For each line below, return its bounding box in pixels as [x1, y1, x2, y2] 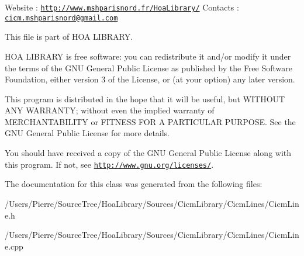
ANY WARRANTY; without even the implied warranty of [5, 104, 215, 116]
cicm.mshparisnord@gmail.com [5, 13, 118, 22]
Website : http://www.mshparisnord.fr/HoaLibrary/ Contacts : [5, 1, 239, 13]
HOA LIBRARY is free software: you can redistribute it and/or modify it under [5, 50, 291, 62]
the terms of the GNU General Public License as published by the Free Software [5, 61, 293, 74]
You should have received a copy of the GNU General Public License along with [5, 147, 292, 159]
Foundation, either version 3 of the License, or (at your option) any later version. [5, 73, 295, 85]
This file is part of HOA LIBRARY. [5, 30, 133, 43]
